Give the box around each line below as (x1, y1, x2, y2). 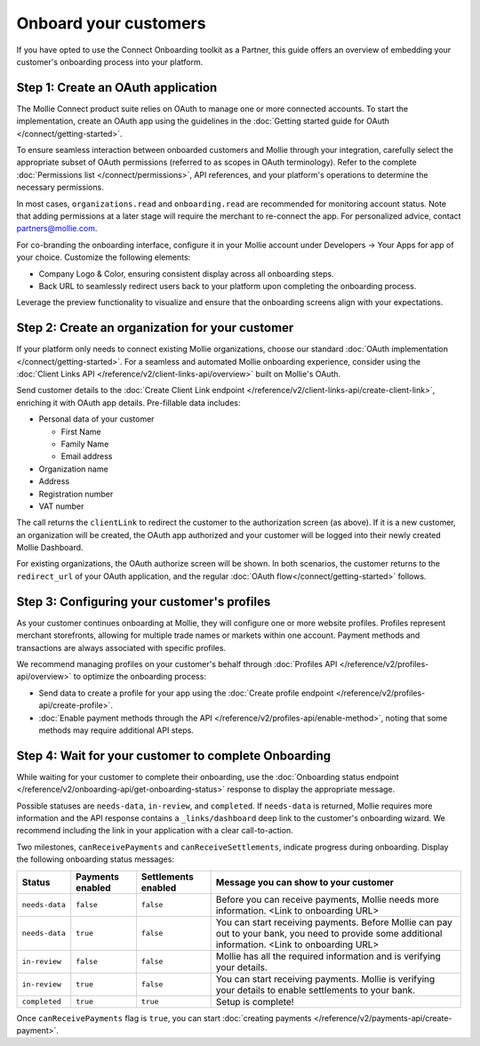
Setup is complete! (215, 995, 294, 1008)
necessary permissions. (16, 182, 104, 193)
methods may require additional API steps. (38, 725, 195, 736)
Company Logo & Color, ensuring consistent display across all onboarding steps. (38, 268, 334, 279)
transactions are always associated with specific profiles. (16, 642, 227, 653)
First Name (60, 426, 101, 437)
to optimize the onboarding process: (73, 672, 206, 682)
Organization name (38, 463, 108, 474)
